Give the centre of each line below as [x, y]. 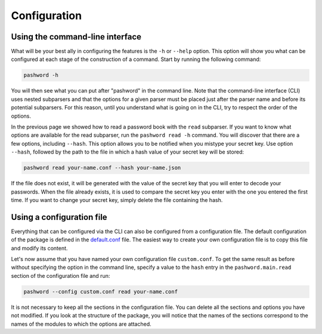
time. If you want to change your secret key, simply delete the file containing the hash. [117, 200]
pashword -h [41, 75]
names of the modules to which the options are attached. [81, 324]
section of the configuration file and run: [61, 275]
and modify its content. [39, 248]
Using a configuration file [59, 217]
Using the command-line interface [76, 37]
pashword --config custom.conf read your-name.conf [101, 292]
